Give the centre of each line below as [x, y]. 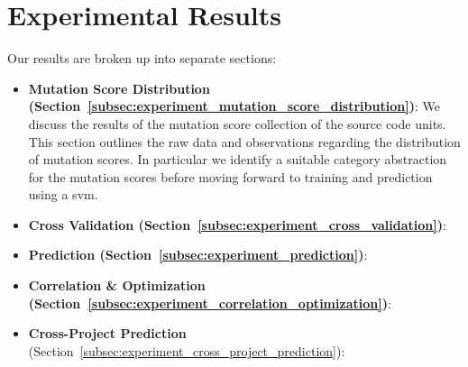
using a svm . [63, 194]
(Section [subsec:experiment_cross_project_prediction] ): [187, 350]
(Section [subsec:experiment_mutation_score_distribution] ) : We [234, 106]
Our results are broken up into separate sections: [142, 58]
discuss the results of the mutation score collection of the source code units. [237, 123]
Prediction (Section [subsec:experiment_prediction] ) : [198, 255]
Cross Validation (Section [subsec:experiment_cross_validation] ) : [237, 224]
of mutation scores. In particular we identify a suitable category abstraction [238, 159]
